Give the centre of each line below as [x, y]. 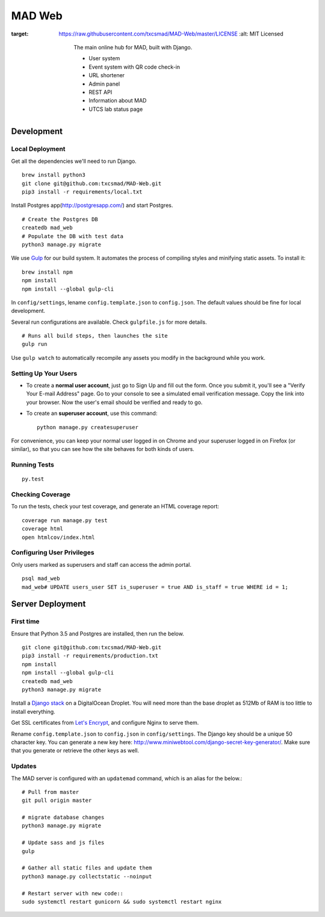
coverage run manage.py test [65, 520]
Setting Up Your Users [44, 373]
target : [20, 34]
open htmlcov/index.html [58, 537]
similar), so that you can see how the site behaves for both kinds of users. [103, 449]
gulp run [35, 344]
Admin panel [104, 84]
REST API [101, 92]
